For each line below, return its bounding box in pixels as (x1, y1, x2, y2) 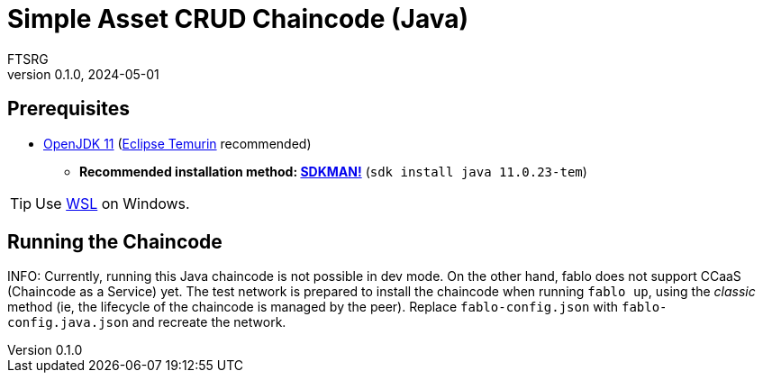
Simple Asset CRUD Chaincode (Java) (7, 4, 469, 34)
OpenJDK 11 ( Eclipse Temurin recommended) (43, 135, 312, 151)
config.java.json (7, 315, 129, 330)
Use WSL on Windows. (35, 194, 190, 213)
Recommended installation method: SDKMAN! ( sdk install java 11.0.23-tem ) (79, 163, 587, 179)
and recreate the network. (132, 314, 286, 330)
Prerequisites (7, 97, 130, 121)
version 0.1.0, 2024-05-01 (7, 66, 159, 82)
